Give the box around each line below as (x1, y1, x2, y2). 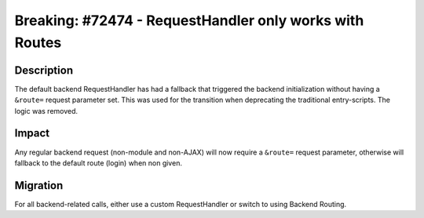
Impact (14, 126, 50, 140)
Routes (14, 34, 62, 51)
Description (14, 64, 74, 77)
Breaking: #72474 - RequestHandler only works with (14, 12, 364, 29)
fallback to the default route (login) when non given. (14, 158, 182, 168)
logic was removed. (14, 106, 79, 115)
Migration (14, 179, 64, 192)
